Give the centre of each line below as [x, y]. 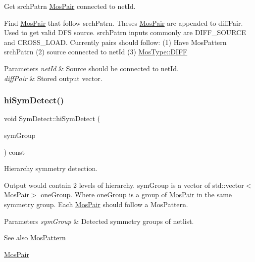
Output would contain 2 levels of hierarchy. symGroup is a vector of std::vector [124, 185]
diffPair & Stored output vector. [53, 78]
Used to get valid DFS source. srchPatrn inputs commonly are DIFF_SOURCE [125, 32]
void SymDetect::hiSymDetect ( [52, 118]
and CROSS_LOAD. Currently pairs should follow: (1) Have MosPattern [115, 42]
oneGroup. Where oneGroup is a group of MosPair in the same [136, 195]
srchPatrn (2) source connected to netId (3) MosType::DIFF [96, 52]
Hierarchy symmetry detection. [51, 168]
